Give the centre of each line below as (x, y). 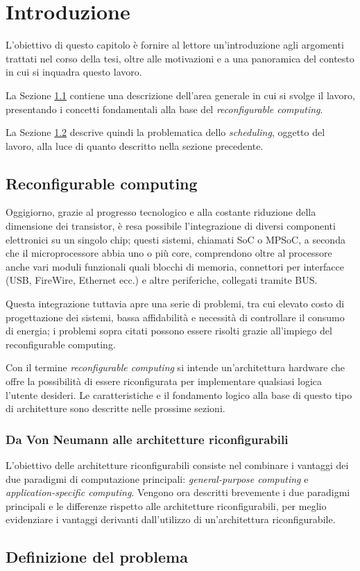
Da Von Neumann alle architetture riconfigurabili (147, 439)
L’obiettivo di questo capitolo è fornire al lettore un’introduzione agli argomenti (175, 45)
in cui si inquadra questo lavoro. (74, 72)
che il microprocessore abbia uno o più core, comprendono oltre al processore (169, 253)
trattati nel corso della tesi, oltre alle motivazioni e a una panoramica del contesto (180, 58)
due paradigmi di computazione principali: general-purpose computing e (157, 478)
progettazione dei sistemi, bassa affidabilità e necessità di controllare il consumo (175, 317)
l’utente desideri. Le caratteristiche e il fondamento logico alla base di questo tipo (179, 394)
